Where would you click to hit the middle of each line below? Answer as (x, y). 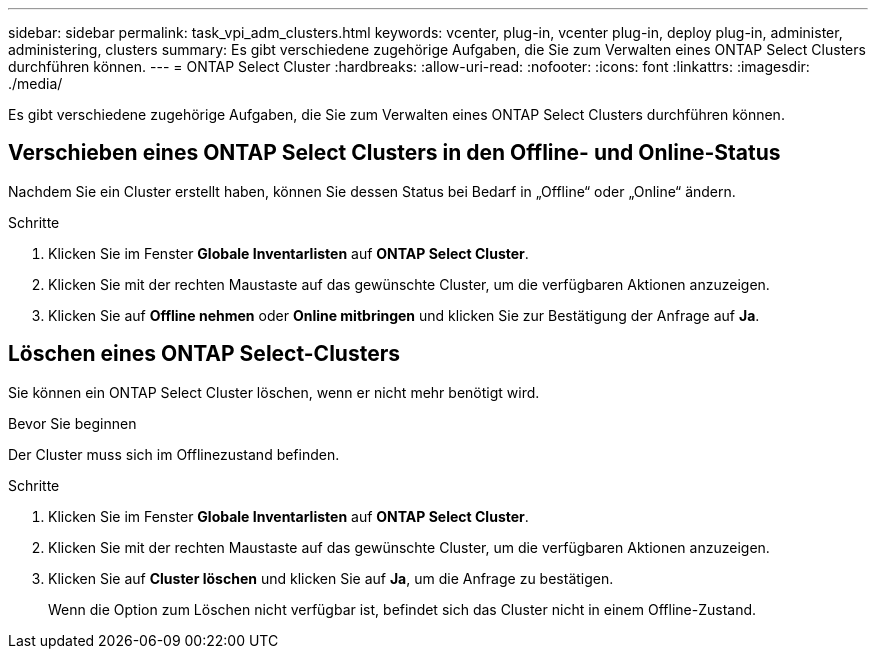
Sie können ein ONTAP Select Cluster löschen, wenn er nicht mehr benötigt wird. (274, 392)
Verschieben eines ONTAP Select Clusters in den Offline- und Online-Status (394, 153)
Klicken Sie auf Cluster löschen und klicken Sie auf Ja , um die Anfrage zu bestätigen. (331, 578)
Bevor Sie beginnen (72, 423)
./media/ (35, 83)
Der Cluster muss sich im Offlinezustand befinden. (174, 454)
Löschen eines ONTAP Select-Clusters (204, 354)
